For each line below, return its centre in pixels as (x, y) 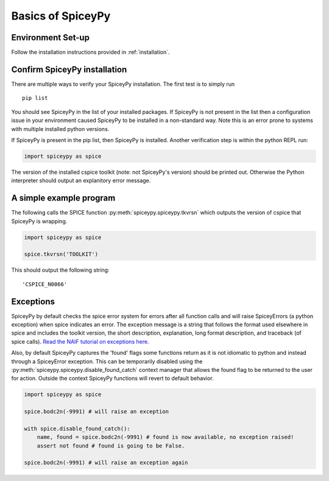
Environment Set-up (50, 37)
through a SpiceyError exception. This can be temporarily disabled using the (107, 361)
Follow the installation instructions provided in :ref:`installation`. (90, 52)
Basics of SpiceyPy (61, 16)
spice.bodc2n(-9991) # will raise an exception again (106, 463)
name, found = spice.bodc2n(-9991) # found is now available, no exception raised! (165, 437)
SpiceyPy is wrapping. (39, 221)
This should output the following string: (60, 270)
